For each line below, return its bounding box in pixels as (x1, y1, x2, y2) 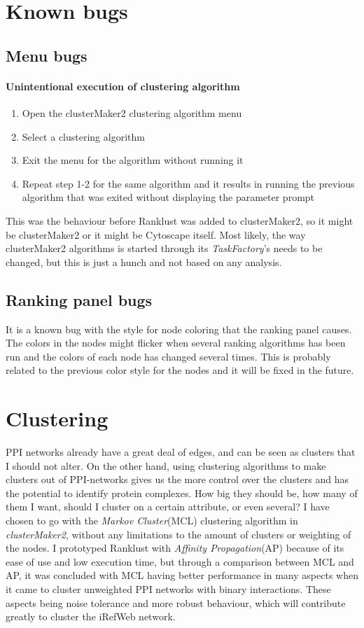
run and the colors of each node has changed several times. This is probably (6, 349, 331, 363)
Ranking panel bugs (6, 288, 153, 310)
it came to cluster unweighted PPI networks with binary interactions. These (6, 581, 331, 596)
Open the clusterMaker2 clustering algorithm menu (22, 105, 242, 120)
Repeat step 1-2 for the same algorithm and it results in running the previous (22, 176, 355, 190)
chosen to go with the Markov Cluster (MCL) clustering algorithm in (6, 512, 298, 527)
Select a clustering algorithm (22, 129, 145, 144)
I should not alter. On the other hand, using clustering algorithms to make (6, 458, 326, 473)
